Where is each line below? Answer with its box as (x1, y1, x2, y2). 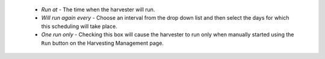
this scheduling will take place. (41, 23, 117, 30)
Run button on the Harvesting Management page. (41, 39, 164, 46)
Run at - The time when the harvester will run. (41, 6, 155, 13)
